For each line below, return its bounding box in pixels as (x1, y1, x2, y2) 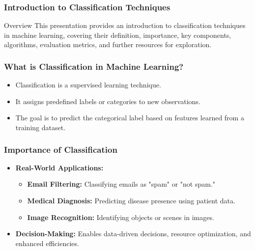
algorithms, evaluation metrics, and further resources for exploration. (4, 39, 212, 50)
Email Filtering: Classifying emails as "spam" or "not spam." (27, 179, 216, 189)
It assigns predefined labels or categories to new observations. (15, 96, 200, 106)
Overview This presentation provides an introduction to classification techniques (4, 20, 246, 30)
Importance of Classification (4, 143, 117, 155)
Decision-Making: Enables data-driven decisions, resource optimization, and (15, 228, 251, 239)
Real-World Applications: (15, 162, 104, 172)
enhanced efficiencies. (15, 238, 79, 248)
